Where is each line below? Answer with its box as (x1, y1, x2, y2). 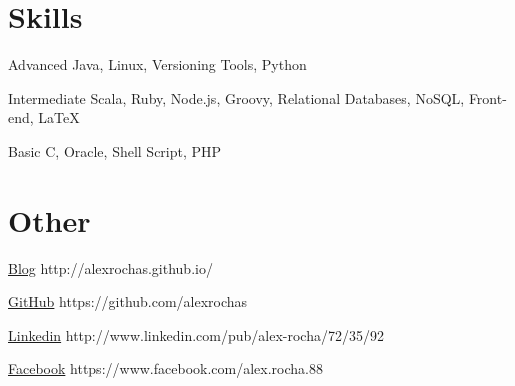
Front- (468, 87, 507, 108)
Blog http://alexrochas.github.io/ (8, 257, 213, 278)
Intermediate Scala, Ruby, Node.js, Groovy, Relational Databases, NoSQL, (8, 87, 465, 108)
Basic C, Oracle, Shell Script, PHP (8, 140, 222, 161)
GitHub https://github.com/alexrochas (8, 291, 248, 312)
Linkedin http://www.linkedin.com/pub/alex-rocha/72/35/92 (8, 324, 384, 345)
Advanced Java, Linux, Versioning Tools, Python (8, 54, 307, 75)
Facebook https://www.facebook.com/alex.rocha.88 (8, 358, 323, 379)
